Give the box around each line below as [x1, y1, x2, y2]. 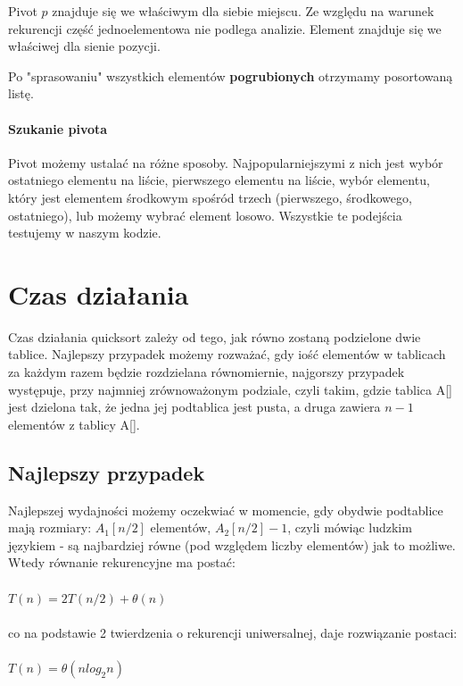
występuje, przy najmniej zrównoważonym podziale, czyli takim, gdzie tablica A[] [8, 380, 452, 398]
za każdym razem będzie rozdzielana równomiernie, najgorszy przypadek [8, 363, 405, 381]
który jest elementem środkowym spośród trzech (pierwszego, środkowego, [8, 188, 412, 206]
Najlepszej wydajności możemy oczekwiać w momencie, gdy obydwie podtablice [8, 500, 443, 519]
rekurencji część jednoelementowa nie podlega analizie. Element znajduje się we [8, 19, 442, 38]
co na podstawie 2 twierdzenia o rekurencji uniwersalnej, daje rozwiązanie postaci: [8, 623, 458, 641]
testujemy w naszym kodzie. [8, 223, 161, 242]
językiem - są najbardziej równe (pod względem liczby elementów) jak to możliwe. [8, 535, 456, 554]
